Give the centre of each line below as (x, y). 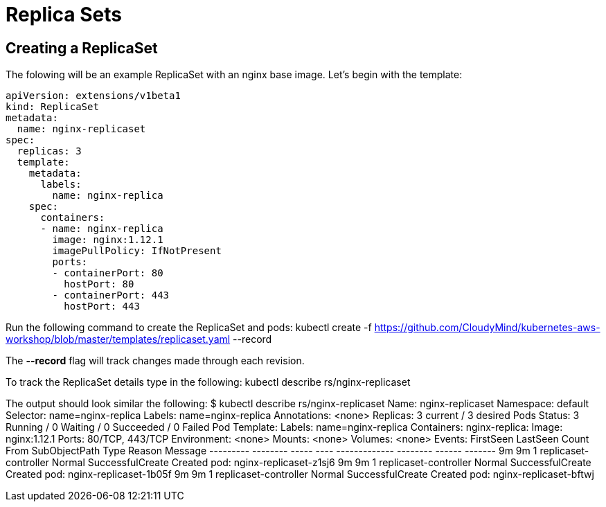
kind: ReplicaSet (52, 107)
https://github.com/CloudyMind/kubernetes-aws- (487, 328)
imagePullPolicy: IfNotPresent (137, 251)
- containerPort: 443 (111, 295)
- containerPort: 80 (108, 273)
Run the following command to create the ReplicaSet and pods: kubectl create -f (189, 328)
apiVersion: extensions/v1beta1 (93, 96)
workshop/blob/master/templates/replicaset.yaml (118, 339)
